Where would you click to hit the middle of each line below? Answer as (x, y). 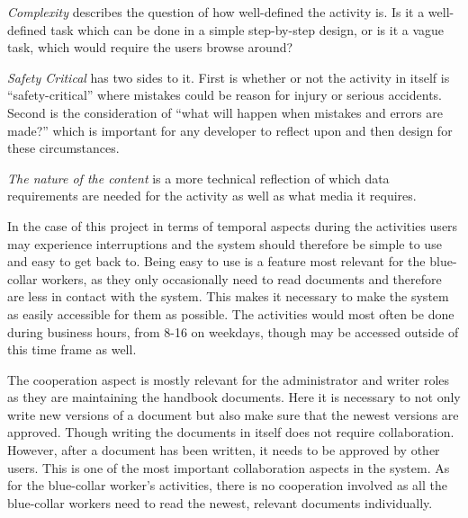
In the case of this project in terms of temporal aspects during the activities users (233, 225)
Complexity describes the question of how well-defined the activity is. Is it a (216, 12)
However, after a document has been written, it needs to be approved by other (224, 450)
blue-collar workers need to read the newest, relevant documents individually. (220, 502)
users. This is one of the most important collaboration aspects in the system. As (229, 467)
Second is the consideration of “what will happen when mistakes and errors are (225, 112)
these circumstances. (63, 148)
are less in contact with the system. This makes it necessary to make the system (228, 296)
